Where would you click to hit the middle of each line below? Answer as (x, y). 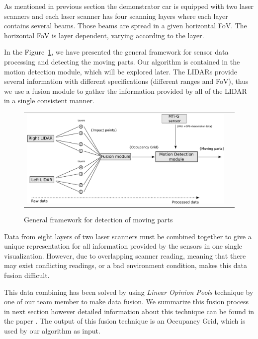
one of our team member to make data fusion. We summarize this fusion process (127, 302)
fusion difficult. (27, 275)
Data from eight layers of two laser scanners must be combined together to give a (128, 236)
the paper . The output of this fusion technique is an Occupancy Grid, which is (125, 321)
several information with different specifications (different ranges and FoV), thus (126, 81)
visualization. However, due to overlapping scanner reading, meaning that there (125, 255)
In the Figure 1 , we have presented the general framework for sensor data (116, 52)
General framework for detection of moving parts (98, 219)
